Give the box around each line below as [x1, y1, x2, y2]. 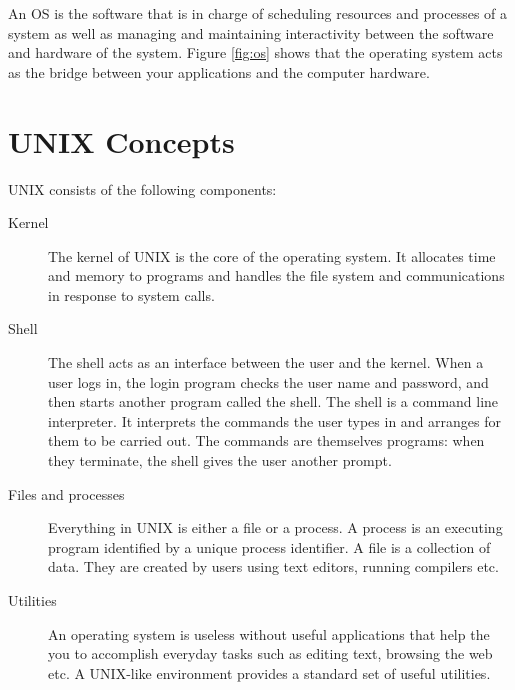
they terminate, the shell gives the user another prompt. [48, 450, 392, 471]
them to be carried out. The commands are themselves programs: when [48, 430, 485, 451]
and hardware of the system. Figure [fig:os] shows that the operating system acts [8, 42, 503, 63]
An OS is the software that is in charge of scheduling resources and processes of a [8, 3, 507, 23]
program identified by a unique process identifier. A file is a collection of [48, 536, 491, 557]
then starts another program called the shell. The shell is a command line [48, 391, 499, 412]
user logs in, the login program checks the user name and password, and [48, 371, 489, 392]
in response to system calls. [48, 284, 215, 305]
